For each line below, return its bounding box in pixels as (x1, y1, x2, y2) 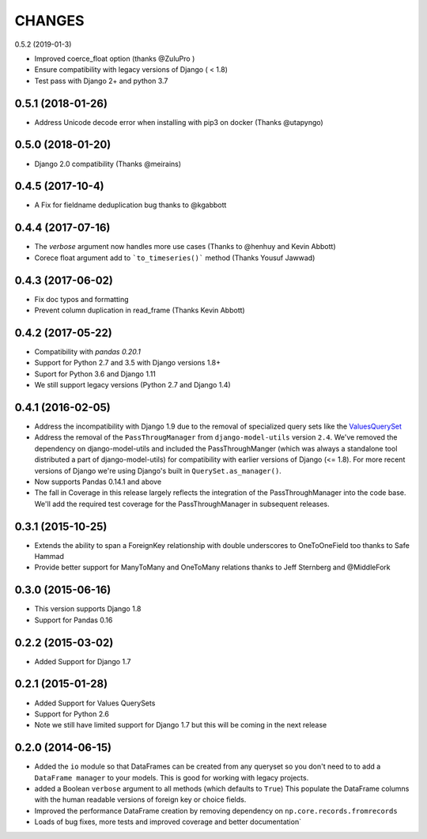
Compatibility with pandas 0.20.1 (34, 346, 142, 356)
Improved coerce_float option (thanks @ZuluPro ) (34, 54, 195, 63)
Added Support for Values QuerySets (34, 698, 156, 708)
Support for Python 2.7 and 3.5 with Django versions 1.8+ (34, 358, 221, 368)
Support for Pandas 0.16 (34, 615, 113, 625)
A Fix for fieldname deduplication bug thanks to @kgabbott (34, 200, 227, 210)
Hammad (34, 552, 65, 561)
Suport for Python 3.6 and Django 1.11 (34, 368, 156, 379)
